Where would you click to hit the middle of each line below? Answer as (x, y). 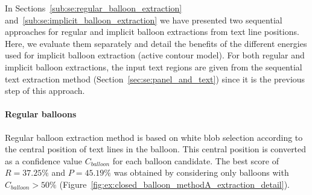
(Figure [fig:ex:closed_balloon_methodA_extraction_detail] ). (174, 184)
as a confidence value (44, 160)
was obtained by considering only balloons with (201, 172)
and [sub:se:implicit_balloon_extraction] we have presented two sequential (144, 20)
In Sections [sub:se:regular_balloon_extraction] (94, 8)
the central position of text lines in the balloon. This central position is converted (156, 149)
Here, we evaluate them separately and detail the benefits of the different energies (156, 43)
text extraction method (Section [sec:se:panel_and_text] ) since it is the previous (155, 79)
